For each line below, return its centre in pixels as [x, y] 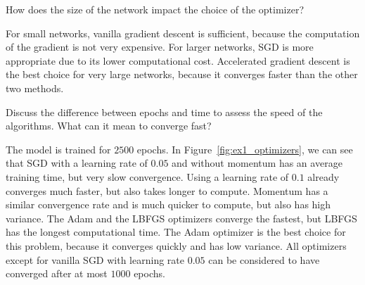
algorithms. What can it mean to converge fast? [109, 126]
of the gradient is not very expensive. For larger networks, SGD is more [160, 47]
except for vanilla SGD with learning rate [95, 259]
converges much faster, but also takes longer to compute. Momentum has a [167, 190]
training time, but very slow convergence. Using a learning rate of [147, 176]
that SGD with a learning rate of [77, 163]
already [324, 176]
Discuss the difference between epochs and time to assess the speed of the [164, 112]
